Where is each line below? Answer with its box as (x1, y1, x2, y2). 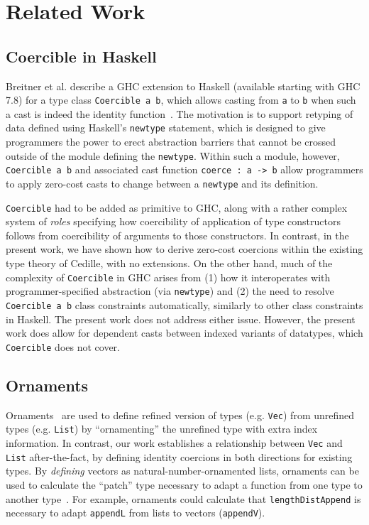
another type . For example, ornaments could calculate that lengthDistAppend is (6, 491, 361, 506)
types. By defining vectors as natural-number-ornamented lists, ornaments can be (6, 463, 359, 478)
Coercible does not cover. (6, 339, 120, 354)
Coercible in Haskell (6, 45, 157, 67)
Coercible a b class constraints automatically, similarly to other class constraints (6, 297, 363, 312)
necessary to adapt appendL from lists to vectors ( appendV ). (6, 505, 265, 520)
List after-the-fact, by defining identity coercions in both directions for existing (6, 449, 353, 464)
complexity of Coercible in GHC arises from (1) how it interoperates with (6, 269, 331, 284)
